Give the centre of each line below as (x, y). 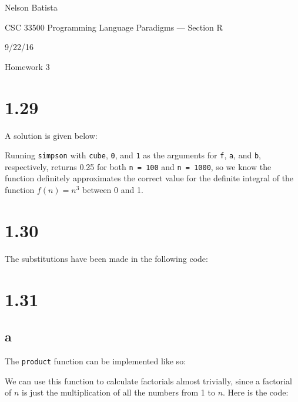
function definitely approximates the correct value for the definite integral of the (149, 178)
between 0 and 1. (113, 190)
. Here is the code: (256, 392)
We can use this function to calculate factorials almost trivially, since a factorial (148, 381)
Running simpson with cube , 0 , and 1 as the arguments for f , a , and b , (133, 155)
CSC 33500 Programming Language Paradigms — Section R (114, 27)
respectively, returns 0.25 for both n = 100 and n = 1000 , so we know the (138, 166)
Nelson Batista (31, 7)
